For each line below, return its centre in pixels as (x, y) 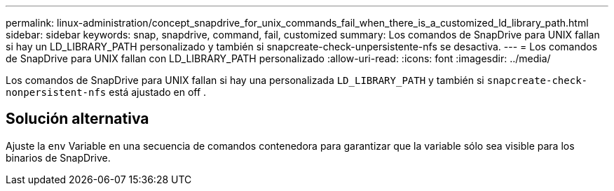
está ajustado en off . (158, 92)
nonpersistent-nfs (56, 92)
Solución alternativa (77, 119)
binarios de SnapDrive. (58, 157)
